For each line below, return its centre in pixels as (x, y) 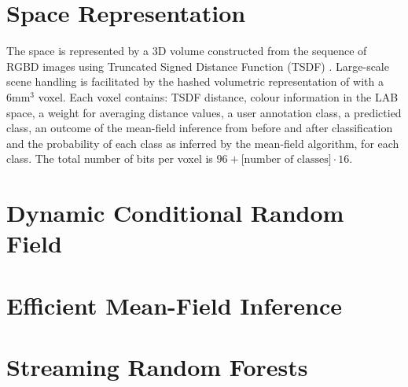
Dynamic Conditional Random (175, 213)
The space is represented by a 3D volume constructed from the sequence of (187, 51)
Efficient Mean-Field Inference (175, 305)
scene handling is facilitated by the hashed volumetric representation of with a (195, 81)
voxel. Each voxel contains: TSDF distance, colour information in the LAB (218, 96)
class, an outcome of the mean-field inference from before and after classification (200, 128)
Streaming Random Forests (157, 367)
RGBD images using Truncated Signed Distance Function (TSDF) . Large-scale (198, 66)
